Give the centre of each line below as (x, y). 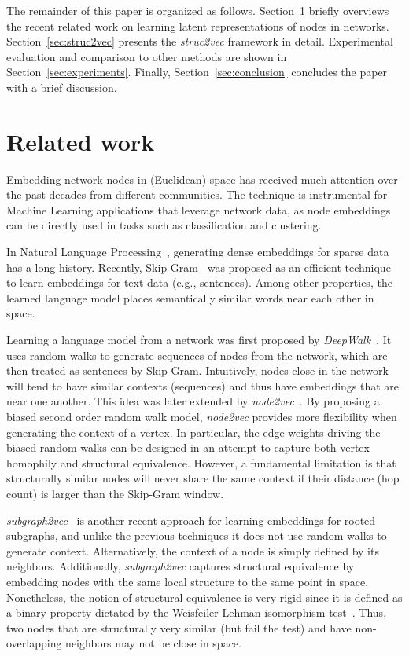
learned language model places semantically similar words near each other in (190, 297)
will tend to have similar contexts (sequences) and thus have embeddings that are (203, 385)
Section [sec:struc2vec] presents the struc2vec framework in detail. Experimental (200, 41)
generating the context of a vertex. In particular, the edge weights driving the (193, 432)
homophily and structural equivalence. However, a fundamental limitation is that (201, 462)
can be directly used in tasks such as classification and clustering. (164, 225)
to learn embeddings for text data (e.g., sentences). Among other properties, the (199, 282)
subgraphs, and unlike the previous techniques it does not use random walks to (197, 535)
